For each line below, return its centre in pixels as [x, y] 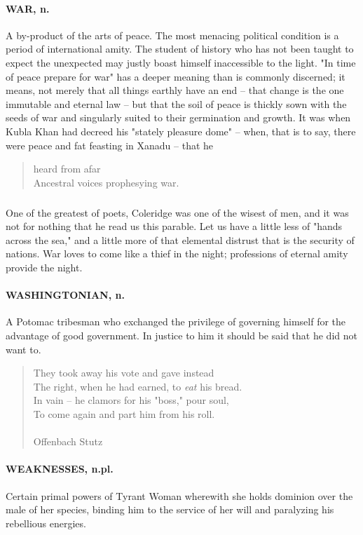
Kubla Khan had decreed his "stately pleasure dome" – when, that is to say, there [181, 131]
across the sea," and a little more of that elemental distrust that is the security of [180, 239]
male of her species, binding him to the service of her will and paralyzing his [170, 509]
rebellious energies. [46, 523]
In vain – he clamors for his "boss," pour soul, [131, 400]
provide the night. [44, 267]
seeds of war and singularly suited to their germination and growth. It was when [178, 117]
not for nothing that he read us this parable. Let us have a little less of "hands [174, 226]
